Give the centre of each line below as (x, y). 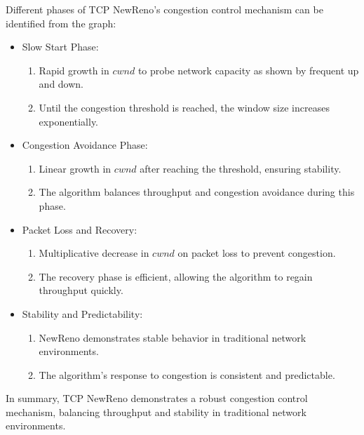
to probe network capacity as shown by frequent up (248, 70)
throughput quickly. (81, 290)
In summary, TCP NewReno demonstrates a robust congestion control (157, 398)
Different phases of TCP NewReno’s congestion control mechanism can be (164, 9)
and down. (61, 84)
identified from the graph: (61, 23)
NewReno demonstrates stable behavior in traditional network (173, 337)
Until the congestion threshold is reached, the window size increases (184, 107)
